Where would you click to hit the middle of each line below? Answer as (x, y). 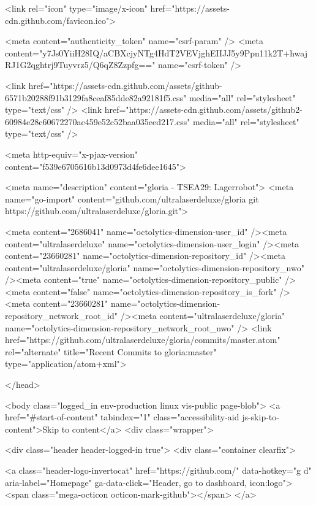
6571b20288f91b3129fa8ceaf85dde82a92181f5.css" (96, 97)
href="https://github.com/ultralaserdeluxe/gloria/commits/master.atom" (143, 340)
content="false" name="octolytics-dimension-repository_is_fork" (155, 291)
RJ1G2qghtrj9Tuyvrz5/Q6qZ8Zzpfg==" (80, 65)
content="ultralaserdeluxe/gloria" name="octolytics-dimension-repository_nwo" (155, 267)
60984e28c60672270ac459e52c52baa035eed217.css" (98, 121)
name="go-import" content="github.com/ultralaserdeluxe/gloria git (132, 199)
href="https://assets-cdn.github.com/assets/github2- (203, 110)
